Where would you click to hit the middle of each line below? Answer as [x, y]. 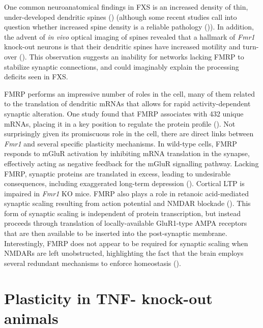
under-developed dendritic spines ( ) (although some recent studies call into [121, 17]
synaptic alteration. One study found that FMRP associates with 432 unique [124, 113]
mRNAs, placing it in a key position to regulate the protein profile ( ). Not [120, 123]
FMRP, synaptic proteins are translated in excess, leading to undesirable [117, 173]
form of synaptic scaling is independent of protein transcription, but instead [122, 213]
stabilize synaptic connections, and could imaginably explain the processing [122, 66]
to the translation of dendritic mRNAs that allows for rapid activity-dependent [127, 103]
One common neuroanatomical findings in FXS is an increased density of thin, [126, 7]
